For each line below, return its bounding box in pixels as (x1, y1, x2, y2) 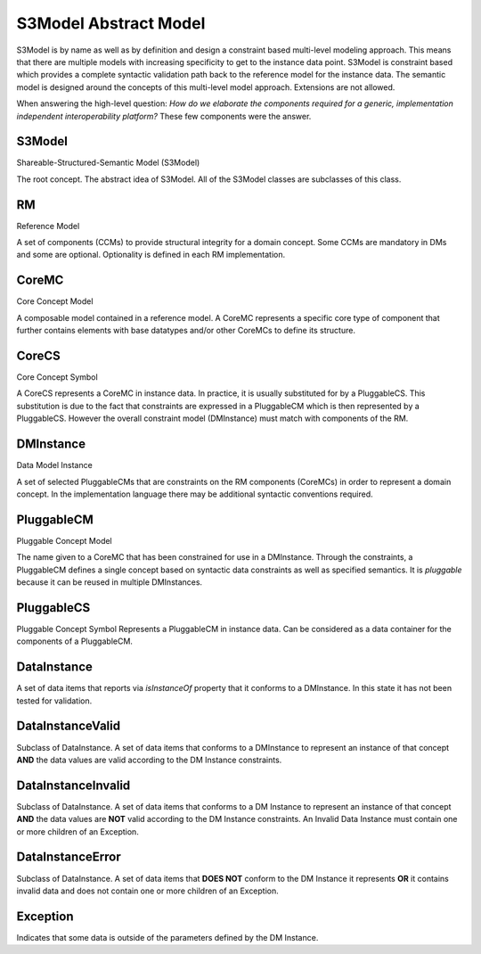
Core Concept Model (16, 296, 94, 307)
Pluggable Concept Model (16, 535, 113, 546)
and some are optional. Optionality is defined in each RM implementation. (16, 250, 286, 260)
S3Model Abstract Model (16, 13, 206, 33)
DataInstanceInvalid (16, 777, 131, 793)
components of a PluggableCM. (16, 636, 134, 646)
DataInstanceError (16, 850, 121, 865)
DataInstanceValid (16, 719, 120, 734)
